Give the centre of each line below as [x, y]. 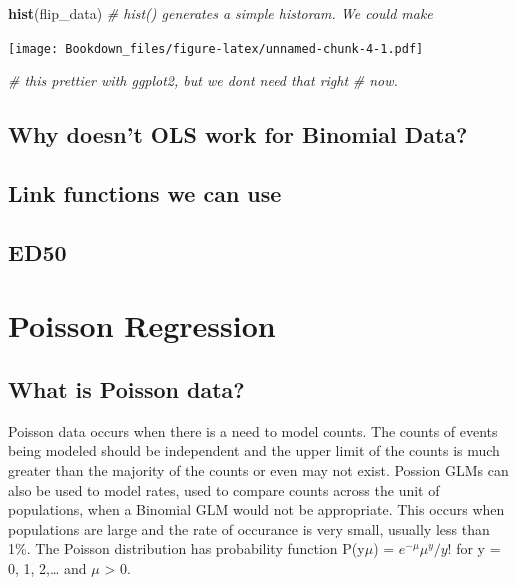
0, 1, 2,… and [47, 567]
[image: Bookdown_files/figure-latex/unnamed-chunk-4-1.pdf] [216, 48]
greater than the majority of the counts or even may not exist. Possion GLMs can [258, 469]
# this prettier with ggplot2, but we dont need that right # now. [203, 80]
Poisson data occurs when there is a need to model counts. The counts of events [253, 430]
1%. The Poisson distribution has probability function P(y [186, 548]
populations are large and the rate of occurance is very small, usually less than [249, 528]
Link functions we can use [145, 193]
